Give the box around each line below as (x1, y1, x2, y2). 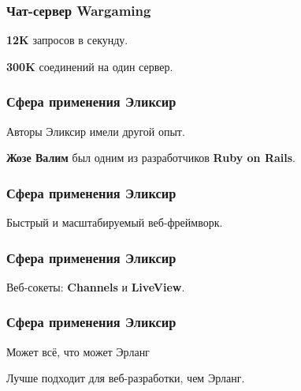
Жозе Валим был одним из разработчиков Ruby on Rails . (6, 149, 295, 166)
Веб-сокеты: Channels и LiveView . (6, 278, 185, 295)
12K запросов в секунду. (6, 32, 128, 48)
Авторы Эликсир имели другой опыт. (6, 122, 185, 139)
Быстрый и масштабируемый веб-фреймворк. (6, 214, 223, 231)
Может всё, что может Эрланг (6, 343, 150, 359)
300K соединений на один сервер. (6, 58, 173, 74)
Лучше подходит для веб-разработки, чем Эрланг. (6, 370, 245, 386)
